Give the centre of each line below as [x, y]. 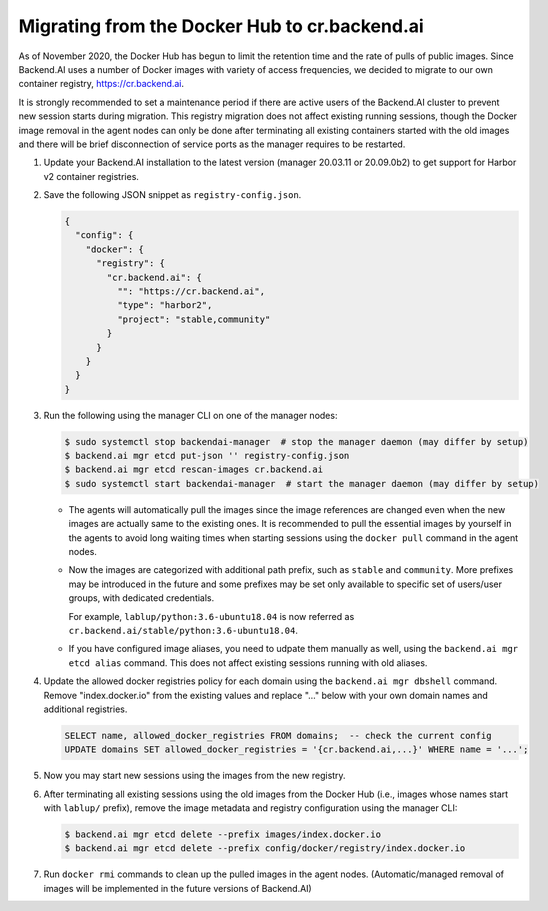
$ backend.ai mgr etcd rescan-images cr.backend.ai [194, 469]
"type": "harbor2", [164, 305]
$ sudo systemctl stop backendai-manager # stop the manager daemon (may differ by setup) [296, 441]
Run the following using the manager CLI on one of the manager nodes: [190, 415]
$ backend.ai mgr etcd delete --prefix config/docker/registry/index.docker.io [265, 848]
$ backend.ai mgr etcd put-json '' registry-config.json [207, 456]
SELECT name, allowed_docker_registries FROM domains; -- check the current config [278, 735]
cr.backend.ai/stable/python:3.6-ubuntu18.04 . [183, 630]
